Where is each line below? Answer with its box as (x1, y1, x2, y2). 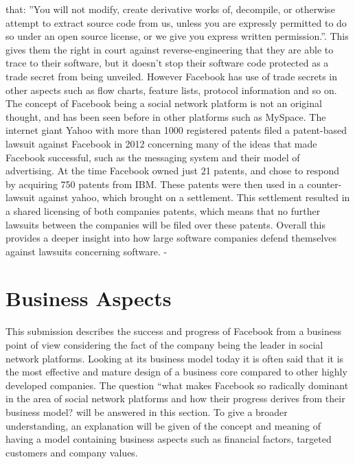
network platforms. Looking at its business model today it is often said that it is (5, 351, 344, 365)
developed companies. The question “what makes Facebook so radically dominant (5, 378, 349, 392)
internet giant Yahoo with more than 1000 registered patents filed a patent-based (5, 123, 347, 137)
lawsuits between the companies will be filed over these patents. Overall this (5, 217, 325, 231)
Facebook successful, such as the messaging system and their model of (5, 150, 300, 164)
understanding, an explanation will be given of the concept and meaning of (5, 418, 321, 432)
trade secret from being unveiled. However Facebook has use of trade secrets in (5, 69, 337, 83)
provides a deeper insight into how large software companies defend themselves (5, 231, 337, 245)
